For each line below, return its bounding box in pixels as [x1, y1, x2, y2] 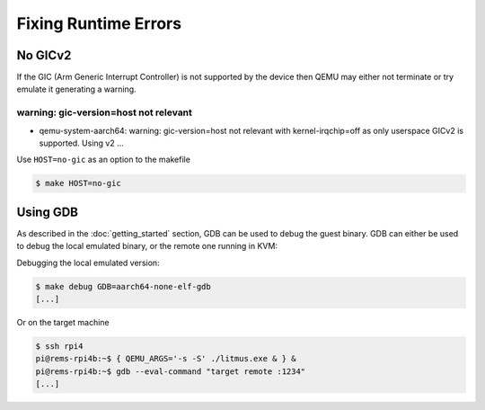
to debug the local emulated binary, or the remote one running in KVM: [16, 241, 278, 252]
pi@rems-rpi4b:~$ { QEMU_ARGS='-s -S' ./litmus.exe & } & [35, 353, 296, 364]
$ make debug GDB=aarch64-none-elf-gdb [35, 281, 211, 291]
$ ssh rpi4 [35, 341, 84, 351]
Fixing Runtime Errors [16, 13, 182, 33]
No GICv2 [16, 48, 72, 63]
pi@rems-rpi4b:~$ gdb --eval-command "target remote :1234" [35, 366, 306, 377]
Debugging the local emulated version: [16, 257, 161, 268]
